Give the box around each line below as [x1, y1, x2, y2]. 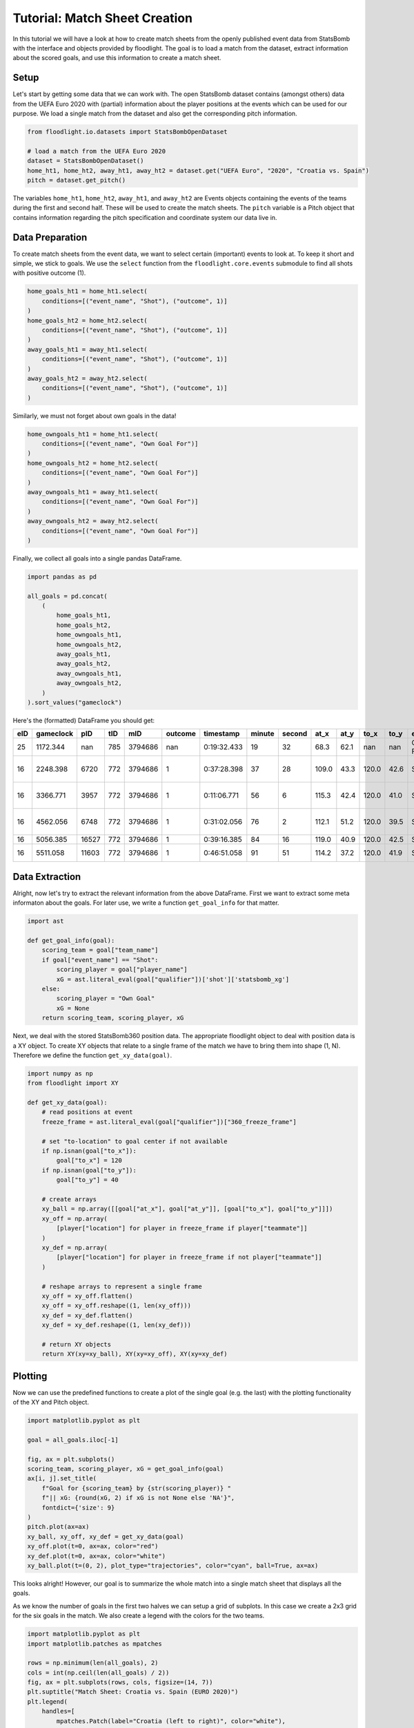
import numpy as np [27, 1069, 93, 1078]
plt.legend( [27, 1698, 68, 1705]
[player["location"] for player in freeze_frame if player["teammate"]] [56, 1224, 308, 1232]
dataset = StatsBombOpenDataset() [27, 157, 144, 165]
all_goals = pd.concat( [27, 592, 108, 600]
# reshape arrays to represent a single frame [41, 1282, 203, 1290]
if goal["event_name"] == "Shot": [41, 956, 159, 964]
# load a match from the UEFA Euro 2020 [27, 147, 166, 155]
